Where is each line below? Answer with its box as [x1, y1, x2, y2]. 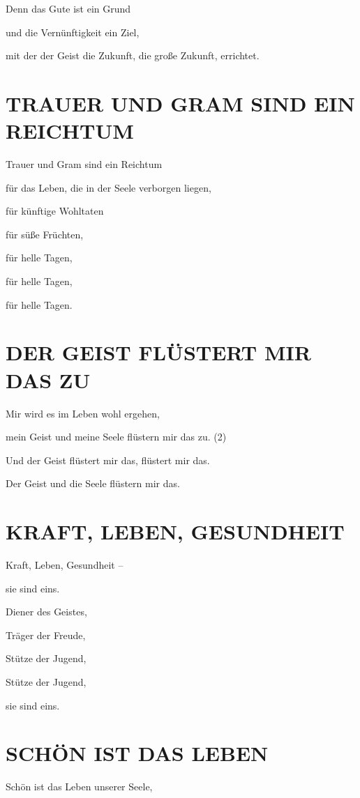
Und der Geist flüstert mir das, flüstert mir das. [6, 452, 210, 467]
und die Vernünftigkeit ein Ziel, [6, 24, 140, 39]
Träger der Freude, [6, 627, 86, 642]
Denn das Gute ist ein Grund [6, 1, 131, 15]
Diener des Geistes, [6, 604, 87, 619]
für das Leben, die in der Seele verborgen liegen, [6, 180, 211, 194]
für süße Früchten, [6, 227, 84, 241]
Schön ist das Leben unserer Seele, [6, 779, 153, 794]
